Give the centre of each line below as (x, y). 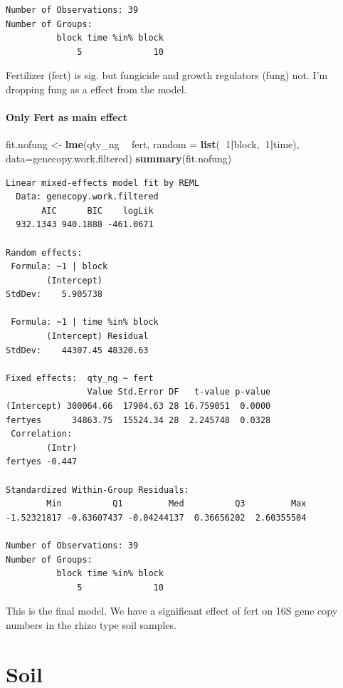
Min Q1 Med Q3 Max (176, 504)
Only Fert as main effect (67, 117)
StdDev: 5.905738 (54, 295)
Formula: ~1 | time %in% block (85, 322)
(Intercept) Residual (97, 337)
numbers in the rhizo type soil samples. (91, 624)
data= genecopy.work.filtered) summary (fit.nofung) (119, 158)
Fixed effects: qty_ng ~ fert (80, 378)
